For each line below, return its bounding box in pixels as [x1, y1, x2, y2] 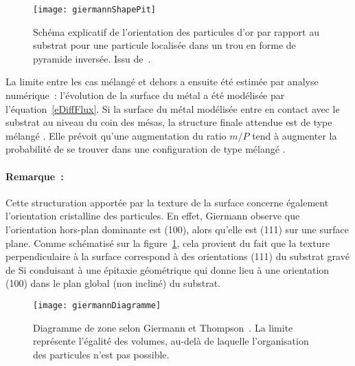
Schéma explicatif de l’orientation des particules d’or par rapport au [33, 24, 319, 39]
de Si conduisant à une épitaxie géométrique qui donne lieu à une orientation [5, 262, 330, 277]
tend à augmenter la [252, 128, 337, 142]
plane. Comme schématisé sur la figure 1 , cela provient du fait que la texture [5, 235, 330, 250]
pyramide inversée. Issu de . [33, 51, 151, 65]
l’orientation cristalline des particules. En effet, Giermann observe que [5, 208, 300, 223]
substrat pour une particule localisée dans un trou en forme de [33, 38, 296, 52]
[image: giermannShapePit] [33, 5, 156, 14]
